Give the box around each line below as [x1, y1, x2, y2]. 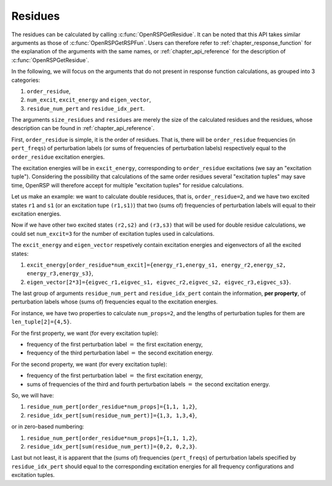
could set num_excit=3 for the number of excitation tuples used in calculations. [11, 230, 215, 237]
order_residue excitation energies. [11, 153, 105, 160]
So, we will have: [11, 392, 54, 399]
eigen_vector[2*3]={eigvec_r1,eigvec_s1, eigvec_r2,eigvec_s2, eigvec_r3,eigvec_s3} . [26, 278, 291, 286]
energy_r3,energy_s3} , [26, 270, 93, 277]
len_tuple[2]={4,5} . [11, 318, 72, 326]
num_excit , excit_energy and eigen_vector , [26, 96, 151, 104]
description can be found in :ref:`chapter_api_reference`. [11, 125, 155, 132]
